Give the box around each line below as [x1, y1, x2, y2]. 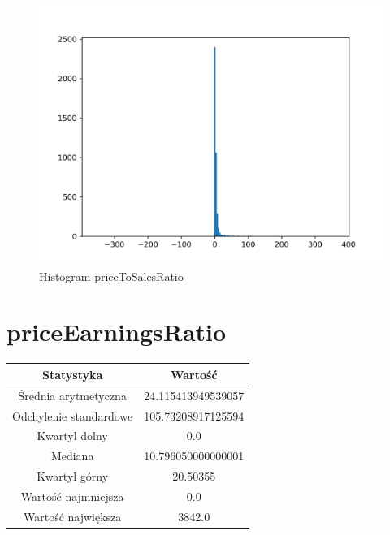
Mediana [50, 447, 94, 464]
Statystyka [41, 365, 103, 382]
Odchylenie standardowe [12, 407, 133, 424]
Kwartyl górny [37, 468, 109, 485]
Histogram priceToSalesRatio [39, 267, 184, 284]
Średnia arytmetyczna [18, 386, 127, 403]
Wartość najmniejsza [20, 487, 124, 504]
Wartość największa [23, 507, 122, 524]
